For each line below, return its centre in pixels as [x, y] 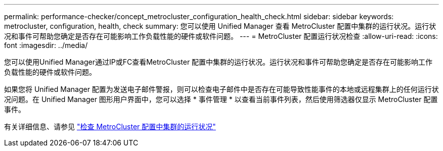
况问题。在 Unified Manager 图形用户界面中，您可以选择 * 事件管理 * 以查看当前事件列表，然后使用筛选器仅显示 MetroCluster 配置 [221, 99]
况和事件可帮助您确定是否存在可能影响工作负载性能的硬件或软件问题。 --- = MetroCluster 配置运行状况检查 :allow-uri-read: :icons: [221, 36]
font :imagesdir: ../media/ [46, 45]
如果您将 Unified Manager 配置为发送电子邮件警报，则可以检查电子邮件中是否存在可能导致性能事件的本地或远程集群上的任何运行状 [221, 89]
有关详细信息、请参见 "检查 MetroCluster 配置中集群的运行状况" [110, 127]
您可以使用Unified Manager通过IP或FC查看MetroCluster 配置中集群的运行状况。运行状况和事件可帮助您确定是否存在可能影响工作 [218, 62]
